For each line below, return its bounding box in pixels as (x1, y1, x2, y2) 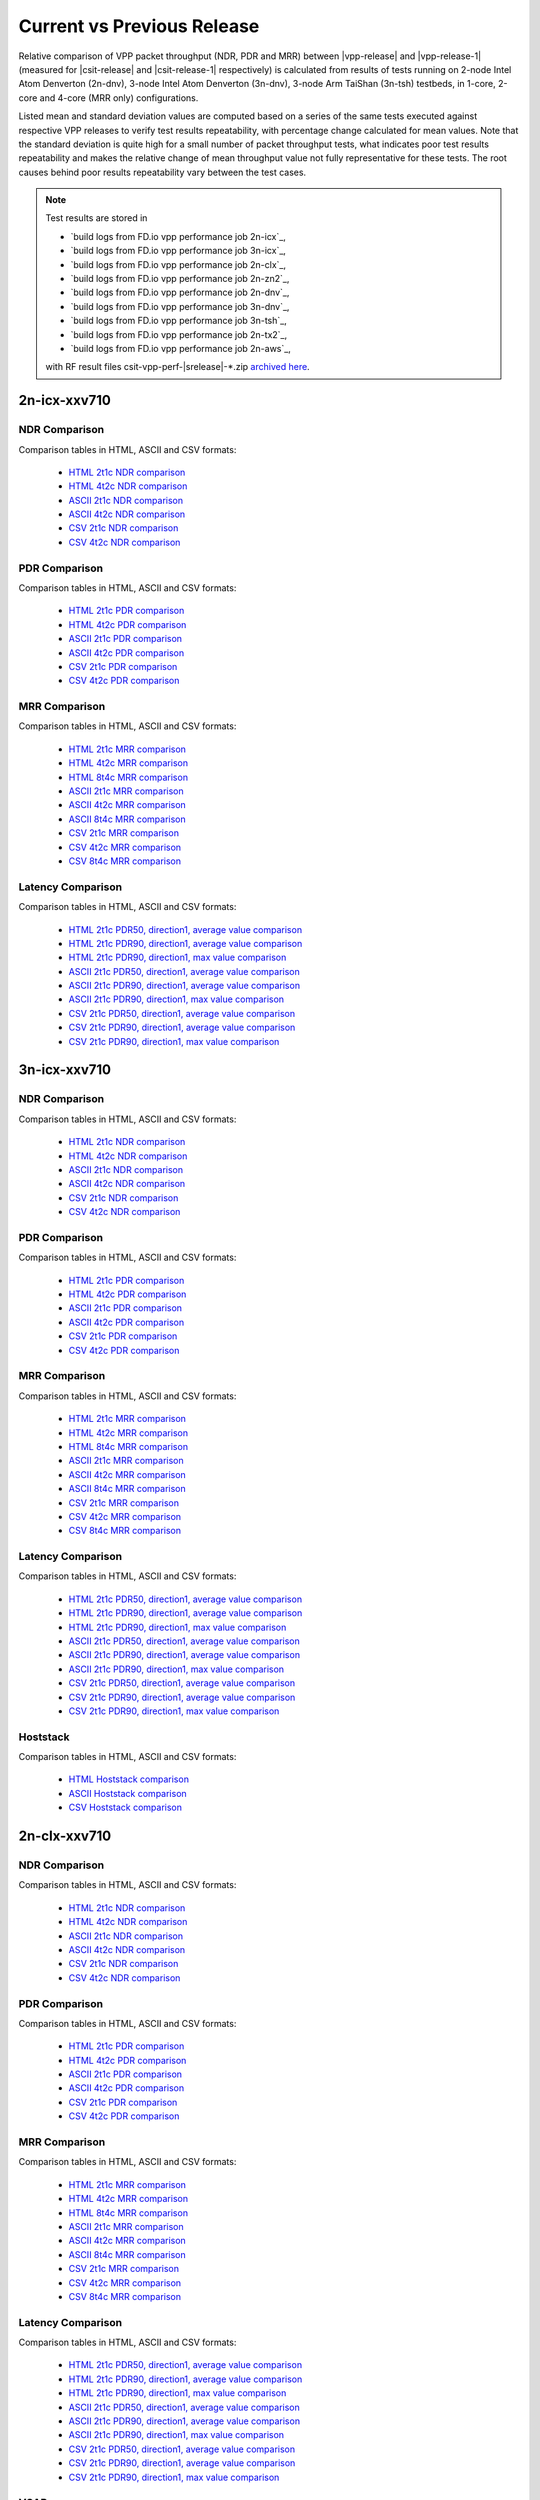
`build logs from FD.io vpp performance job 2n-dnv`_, (70, 286, 290, 299)
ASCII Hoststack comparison (68, 1787, 187, 1799)
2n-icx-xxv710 (18, 392, 112, 409)
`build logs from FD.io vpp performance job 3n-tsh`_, (70, 315, 287, 327)
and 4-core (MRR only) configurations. (39, 91, 199, 104)
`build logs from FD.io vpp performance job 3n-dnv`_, (70, 300, 290, 312)
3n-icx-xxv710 (18, 1061, 112, 1079)
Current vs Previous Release (18, 15, 260, 37)
